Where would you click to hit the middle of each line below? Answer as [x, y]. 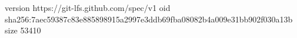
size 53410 [23, 30]
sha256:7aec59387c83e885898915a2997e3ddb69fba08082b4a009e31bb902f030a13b [149, 19]
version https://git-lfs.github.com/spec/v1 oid [88, 7]
